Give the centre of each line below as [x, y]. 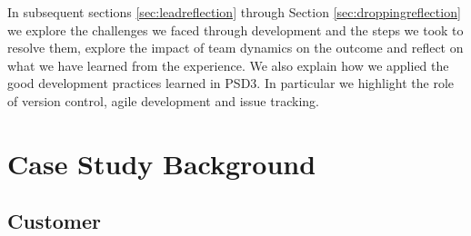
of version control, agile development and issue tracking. [163, 100]
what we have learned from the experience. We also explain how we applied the [228, 65]
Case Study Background [162, 163]
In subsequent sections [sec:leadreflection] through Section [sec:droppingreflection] [234, 12]
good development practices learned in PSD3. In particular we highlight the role [231, 83]
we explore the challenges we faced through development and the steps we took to [235, 29]
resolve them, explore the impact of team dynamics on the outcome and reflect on [235, 48]
